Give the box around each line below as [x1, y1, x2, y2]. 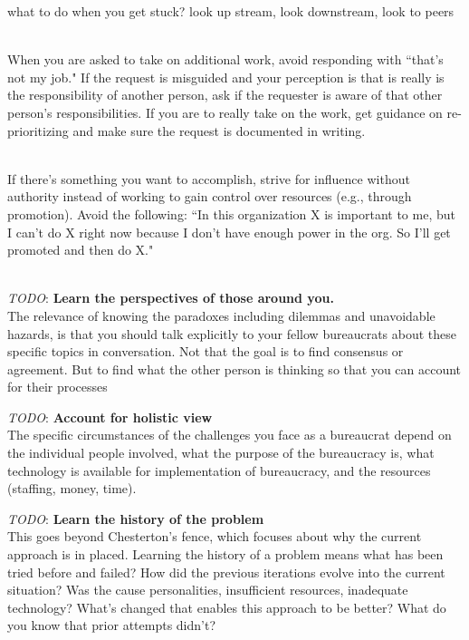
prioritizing [7, 121, 69, 140]
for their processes [7, 377, 108, 396]
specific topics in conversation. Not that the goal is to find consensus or [7, 342, 404, 361]
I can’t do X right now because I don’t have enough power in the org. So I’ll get [7, 222, 451, 241]
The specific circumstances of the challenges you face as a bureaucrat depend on [7, 425, 452, 444]
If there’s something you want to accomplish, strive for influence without [7, 169, 410, 188]
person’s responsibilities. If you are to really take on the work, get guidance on [7, 102, 443, 121]
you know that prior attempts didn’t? [7, 616, 216, 635]
